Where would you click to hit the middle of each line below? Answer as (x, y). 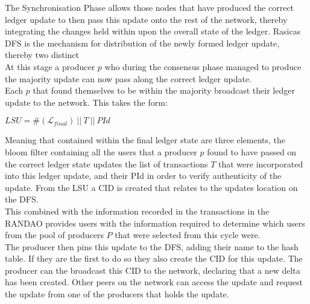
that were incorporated (261, 163)
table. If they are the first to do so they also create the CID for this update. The (154, 258)
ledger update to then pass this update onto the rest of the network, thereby (146, 19)
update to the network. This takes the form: (86, 102)
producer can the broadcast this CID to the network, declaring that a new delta (153, 270)
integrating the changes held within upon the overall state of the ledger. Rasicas (153, 31)
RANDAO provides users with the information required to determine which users (155, 223)
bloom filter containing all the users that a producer (101, 151)
